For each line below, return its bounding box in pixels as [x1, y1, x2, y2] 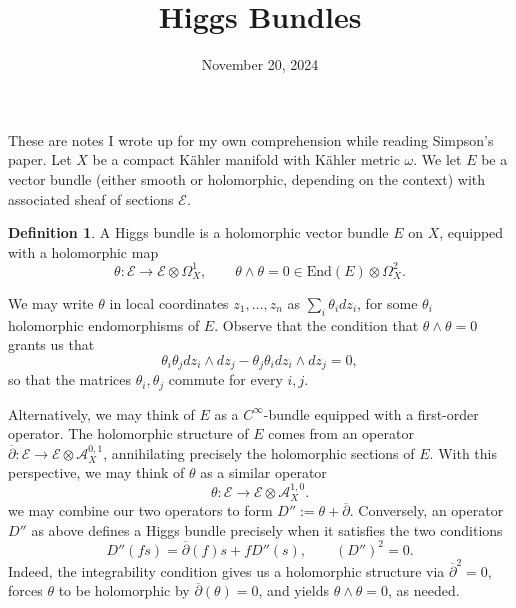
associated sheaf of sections [8, 188, 174, 209]
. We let [413, 149, 462, 170]
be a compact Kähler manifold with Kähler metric [92, 149, 400, 170]
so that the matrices [8, 369, 132, 390]
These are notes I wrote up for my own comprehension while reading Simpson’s [8, 129, 494, 150]
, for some [357, 292, 418, 313]
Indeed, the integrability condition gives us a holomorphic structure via [8, 560, 445, 581]
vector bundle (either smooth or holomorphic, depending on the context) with [8, 168, 486, 189]
